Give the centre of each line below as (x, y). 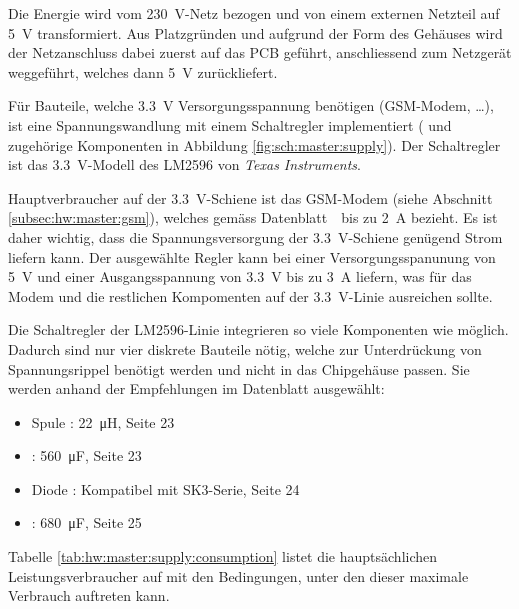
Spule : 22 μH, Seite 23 (103, 421)
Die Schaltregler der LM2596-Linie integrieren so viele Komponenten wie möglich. (258, 329)
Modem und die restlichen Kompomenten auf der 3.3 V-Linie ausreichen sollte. (250, 295)
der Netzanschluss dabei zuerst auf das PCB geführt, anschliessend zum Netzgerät (260, 52)
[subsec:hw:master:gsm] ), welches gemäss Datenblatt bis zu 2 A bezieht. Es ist (253, 217)
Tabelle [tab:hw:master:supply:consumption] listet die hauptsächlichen (223, 556)
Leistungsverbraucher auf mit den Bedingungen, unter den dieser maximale (238, 575)
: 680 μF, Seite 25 (86, 522)
